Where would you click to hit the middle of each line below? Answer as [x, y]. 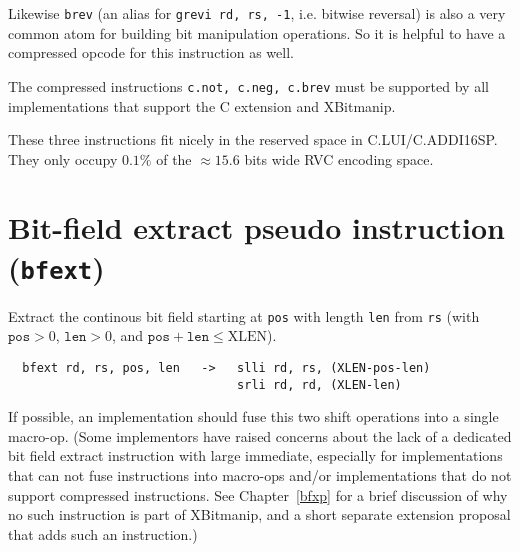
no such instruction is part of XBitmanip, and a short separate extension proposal [259, 514]
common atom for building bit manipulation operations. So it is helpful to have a [257, 32]
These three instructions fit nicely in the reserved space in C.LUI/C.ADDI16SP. [253, 139]
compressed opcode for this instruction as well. [151, 52]
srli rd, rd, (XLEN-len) [319, 384]
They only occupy [63, 158]
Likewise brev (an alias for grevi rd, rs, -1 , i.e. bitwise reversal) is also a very [257, 13]
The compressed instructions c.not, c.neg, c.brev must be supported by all [248, 85]
